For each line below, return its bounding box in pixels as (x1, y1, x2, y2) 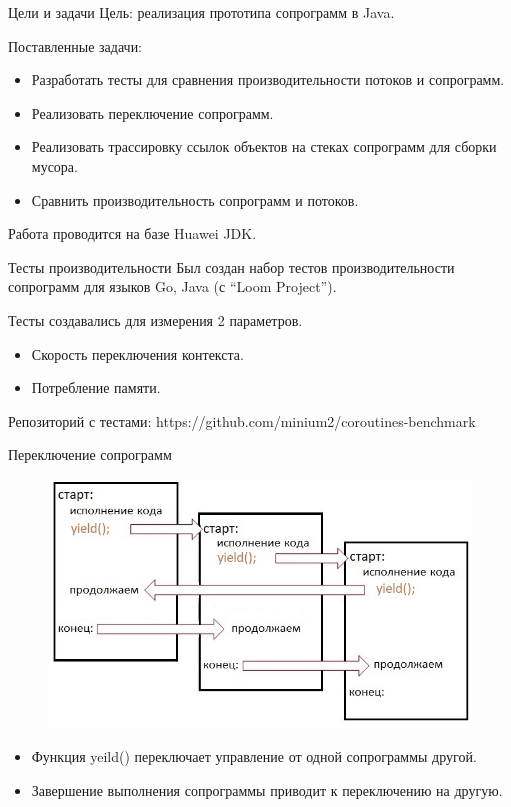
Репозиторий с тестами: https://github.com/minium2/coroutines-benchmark (8, 410, 476, 431)
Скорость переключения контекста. (31, 343, 244, 364)
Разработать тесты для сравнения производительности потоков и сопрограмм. (31, 69, 505, 90)
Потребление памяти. (31, 377, 161, 398)
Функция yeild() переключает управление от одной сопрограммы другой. (31, 746, 477, 767)
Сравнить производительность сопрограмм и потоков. (31, 189, 359, 210)
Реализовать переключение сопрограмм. (31, 102, 274, 123)
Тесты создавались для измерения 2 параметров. (8, 309, 303, 330)
